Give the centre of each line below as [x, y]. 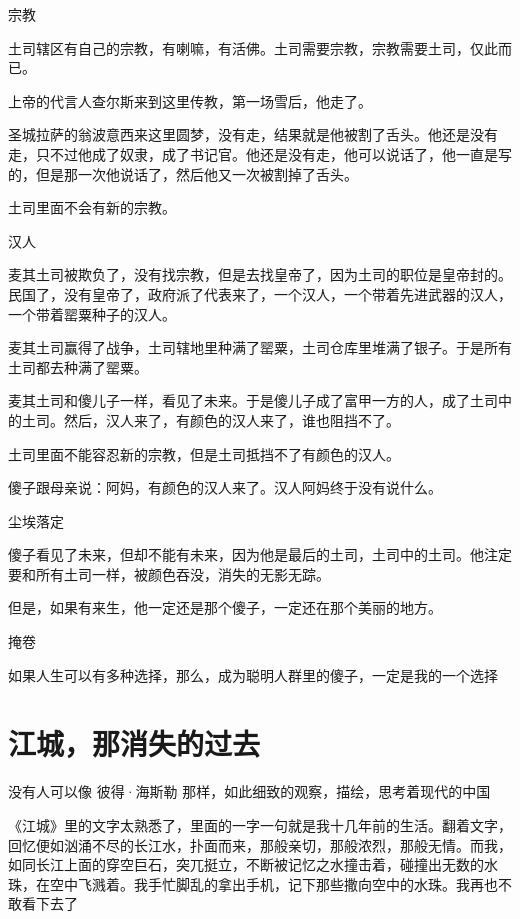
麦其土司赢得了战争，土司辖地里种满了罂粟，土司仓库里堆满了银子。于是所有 [260, 347]
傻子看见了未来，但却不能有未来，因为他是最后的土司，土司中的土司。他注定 [260, 554]
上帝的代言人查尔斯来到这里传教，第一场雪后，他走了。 [190, 100]
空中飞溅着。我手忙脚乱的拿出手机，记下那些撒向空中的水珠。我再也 [273, 883]
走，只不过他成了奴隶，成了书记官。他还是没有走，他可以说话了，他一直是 [253, 153]
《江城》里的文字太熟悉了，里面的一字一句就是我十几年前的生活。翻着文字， [260, 824]
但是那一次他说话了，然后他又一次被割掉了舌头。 [196, 173]
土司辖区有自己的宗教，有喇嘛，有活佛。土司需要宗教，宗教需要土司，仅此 [253, 47]
